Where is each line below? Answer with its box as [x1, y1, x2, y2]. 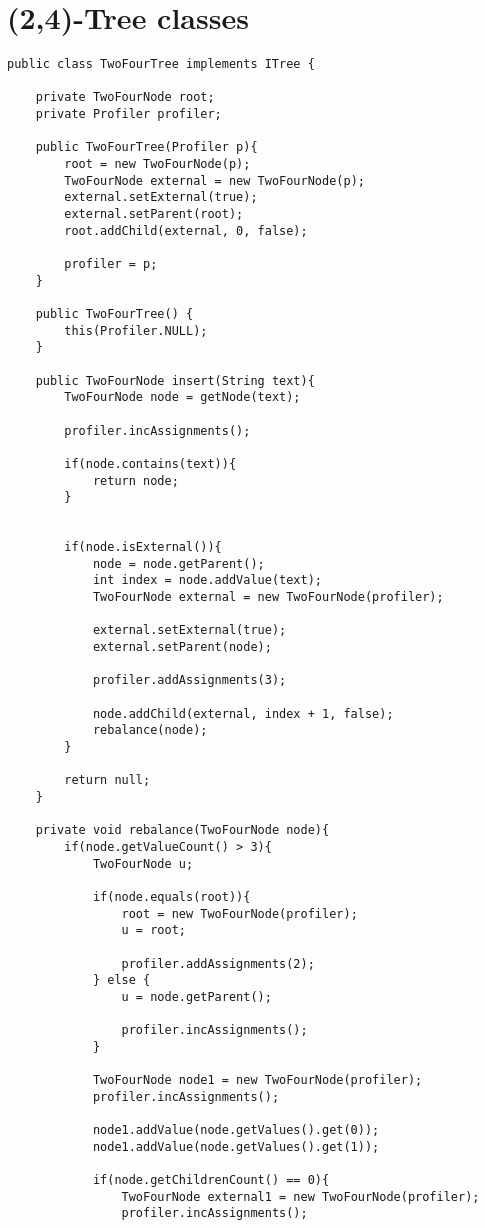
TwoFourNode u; [92, 856, 194, 871]
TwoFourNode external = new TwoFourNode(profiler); [92, 590, 444, 605]
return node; [92, 473, 179, 488]
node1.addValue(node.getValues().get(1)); [92, 1139, 380, 1154]
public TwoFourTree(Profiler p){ [35, 140, 258, 155]
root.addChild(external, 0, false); [64, 223, 308, 238]
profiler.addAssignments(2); [121, 956, 315, 971]
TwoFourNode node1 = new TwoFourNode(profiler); [92, 1073, 423, 1088]
